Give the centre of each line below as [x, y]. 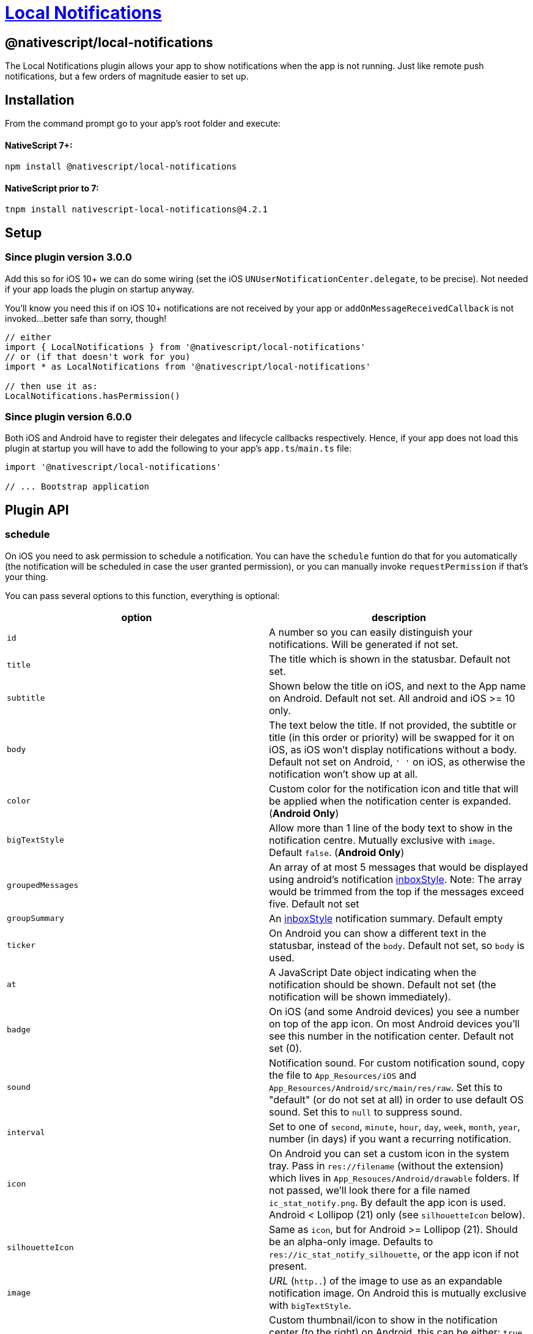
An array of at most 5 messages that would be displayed [399, 867]
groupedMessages [43, 885]
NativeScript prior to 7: [52, 188]
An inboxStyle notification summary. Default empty [386, 918]
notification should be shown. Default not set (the [383, 984]
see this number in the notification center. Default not [391, 1036]
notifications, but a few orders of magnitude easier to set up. [127, 76]
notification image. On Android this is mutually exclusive [398, 1293]
